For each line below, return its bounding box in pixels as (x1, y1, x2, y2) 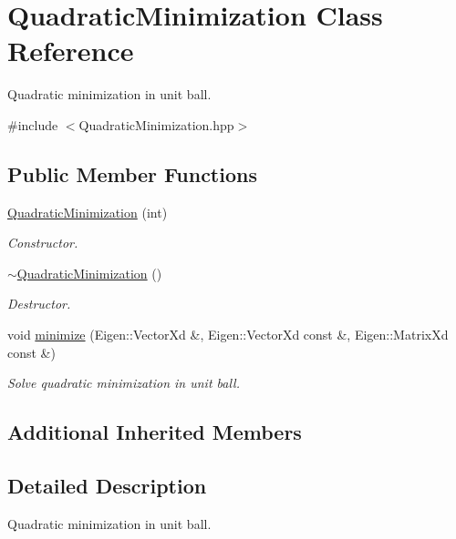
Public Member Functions (7, 159, 257, 188)
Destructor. (7, 294, 71, 313)
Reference (7, 32, 134, 69)
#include (7, 115, 58, 134)
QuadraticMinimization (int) (7, 202, 168, 221)
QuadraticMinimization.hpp (78, 115, 234, 134)
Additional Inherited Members (7, 418, 302, 446)
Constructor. (7, 233, 78, 252)
